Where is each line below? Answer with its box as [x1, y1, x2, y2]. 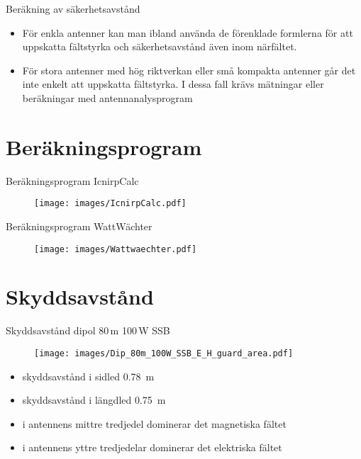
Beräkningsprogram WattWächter [6, 218, 152, 233]
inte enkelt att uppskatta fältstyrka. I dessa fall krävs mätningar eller [22, 76, 324, 91]
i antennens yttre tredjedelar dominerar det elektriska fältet [22, 440, 282, 455]
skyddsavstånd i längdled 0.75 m [22, 392, 166, 407]
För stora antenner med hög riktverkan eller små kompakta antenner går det [22, 62, 356, 77]
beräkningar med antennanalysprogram [22, 90, 193, 105]
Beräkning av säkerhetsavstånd [6, 1, 140, 16]
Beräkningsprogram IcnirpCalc [6, 173, 139, 188]
